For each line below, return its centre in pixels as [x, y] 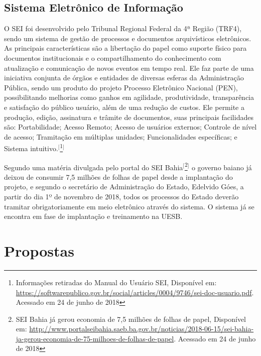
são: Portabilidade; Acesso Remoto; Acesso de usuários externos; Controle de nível [130, 127]
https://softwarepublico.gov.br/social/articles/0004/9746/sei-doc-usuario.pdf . [135, 292]
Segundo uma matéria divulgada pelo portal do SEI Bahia [94, 167]
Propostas [39, 250]
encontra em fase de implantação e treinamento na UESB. [93, 216]
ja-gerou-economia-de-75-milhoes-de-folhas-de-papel [95, 338]
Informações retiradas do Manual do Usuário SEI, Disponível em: [116, 282]
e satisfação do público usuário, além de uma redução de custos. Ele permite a [124, 107]
